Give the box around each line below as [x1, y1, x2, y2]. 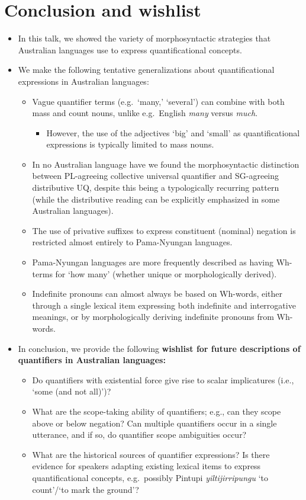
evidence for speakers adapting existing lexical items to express [32, 460, 261, 472]
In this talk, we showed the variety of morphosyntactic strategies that [18, 32, 271, 44]
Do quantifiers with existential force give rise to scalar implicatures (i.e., [32, 373, 294, 386]
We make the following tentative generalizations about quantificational [18, 63, 275, 76]
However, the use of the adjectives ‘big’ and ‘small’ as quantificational [46, 126, 300, 139]
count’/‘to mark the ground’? [32, 483, 139, 495]
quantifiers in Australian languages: [18, 354, 166, 366]
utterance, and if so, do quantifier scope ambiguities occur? [32, 428, 247, 441]
